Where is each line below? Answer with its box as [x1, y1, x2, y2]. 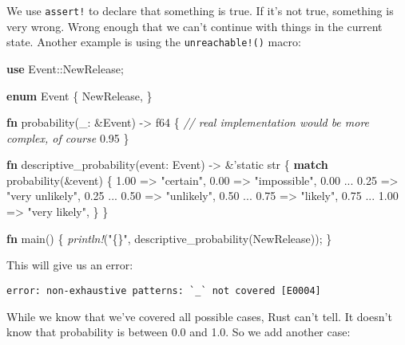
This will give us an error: [6, 257, 133, 273]
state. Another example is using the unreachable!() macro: [6, 33, 301, 50]
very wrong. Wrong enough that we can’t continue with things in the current [6, 18, 383, 34]
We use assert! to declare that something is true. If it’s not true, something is [6, 2, 394, 18]
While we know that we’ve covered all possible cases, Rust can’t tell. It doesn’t [6, 308, 392, 324]
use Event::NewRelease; [6, 60, 124, 76]
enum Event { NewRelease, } [6, 87, 153, 104]
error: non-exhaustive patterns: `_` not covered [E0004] [6, 284, 321, 296]
